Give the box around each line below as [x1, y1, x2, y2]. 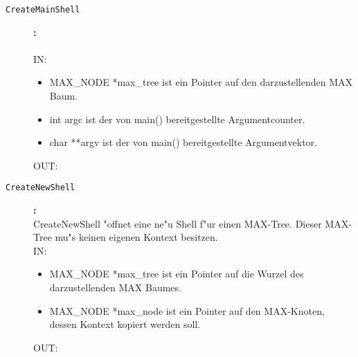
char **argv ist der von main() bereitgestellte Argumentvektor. [49, 135, 317, 149]
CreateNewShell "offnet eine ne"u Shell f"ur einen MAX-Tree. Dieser [33, 216, 322, 230]
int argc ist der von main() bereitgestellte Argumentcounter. [49, 111, 305, 126]
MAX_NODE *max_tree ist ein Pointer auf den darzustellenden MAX [49, 75, 353, 89]
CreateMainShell [6, 5, 80, 15]
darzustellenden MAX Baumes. [49, 280, 181, 295]
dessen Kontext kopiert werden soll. [49, 317, 201, 331]
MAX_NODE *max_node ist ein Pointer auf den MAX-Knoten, [49, 303, 325, 318]
